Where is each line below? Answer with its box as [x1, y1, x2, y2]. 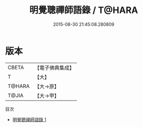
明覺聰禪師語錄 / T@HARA [29, 4, 139, 16]
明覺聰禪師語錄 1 [12, 117, 46, 123]
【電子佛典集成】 [34, 64, 75, 71]
